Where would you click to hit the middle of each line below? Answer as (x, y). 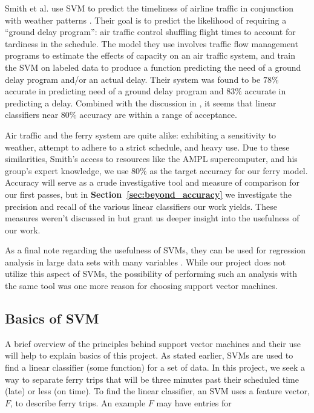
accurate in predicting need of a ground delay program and (114, 91)
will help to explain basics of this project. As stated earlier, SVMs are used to (149, 355)
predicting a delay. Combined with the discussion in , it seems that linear (141, 102)
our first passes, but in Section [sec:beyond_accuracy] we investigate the (149, 194)
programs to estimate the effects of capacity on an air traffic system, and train (150, 55)
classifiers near (32, 115)
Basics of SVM (52, 318)
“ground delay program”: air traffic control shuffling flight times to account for (150, 32)
